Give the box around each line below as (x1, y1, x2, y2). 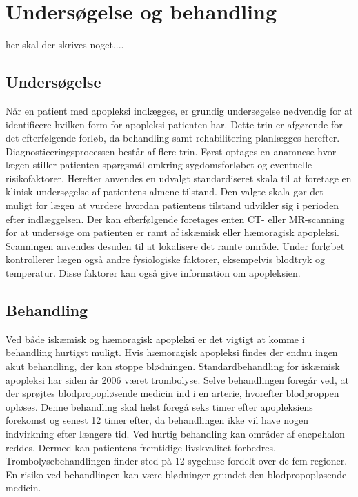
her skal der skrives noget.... (6, 37, 124, 52)
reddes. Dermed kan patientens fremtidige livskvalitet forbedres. (6, 440, 276, 454)
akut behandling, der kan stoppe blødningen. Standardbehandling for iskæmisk (6, 359, 340, 373)
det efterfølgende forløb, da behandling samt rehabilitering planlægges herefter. (6, 130, 340, 145)
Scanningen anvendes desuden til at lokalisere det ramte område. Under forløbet (6, 238, 345, 253)
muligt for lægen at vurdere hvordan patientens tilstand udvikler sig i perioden (6, 198, 339, 213)
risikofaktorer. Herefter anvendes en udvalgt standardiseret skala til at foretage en (6, 170, 352, 185)
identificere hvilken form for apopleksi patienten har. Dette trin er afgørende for (6, 117, 343, 131)
